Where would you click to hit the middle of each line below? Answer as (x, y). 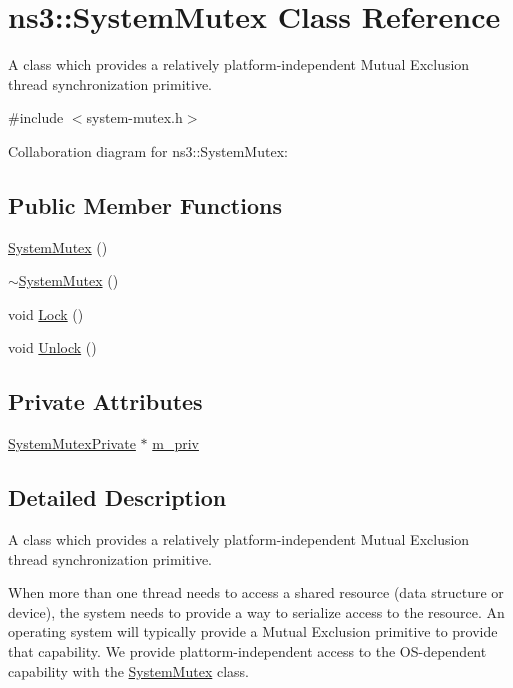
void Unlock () (52, 347)
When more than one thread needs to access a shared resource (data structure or (256, 592)
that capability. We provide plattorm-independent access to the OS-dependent (247, 651)
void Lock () (46, 313)
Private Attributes (105, 401)
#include (36, 117)
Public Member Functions (145, 204)
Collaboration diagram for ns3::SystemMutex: (148, 150)
